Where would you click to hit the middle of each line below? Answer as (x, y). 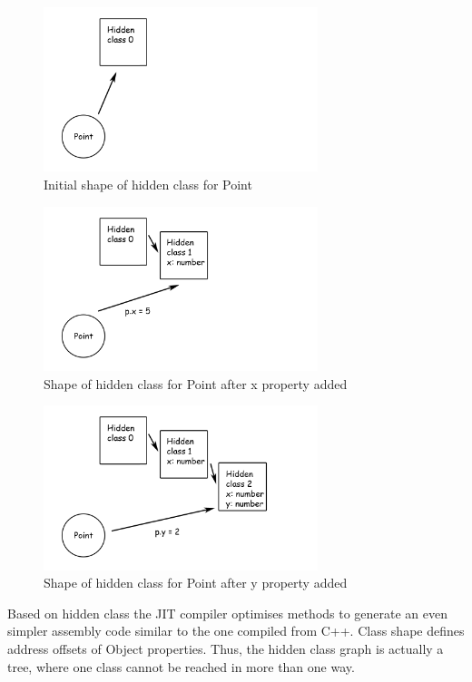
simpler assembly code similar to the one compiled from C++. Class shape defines (236, 631)
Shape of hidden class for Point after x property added (196, 383)
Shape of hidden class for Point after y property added (196, 583)
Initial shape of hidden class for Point (148, 184)
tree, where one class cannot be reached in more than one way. (181, 666)
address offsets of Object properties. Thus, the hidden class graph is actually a (226, 648)
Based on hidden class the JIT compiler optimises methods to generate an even (228, 613)
